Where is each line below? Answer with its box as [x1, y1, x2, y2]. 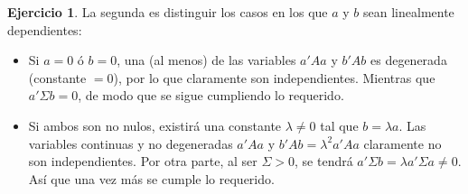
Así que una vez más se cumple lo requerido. [28, 169, 275, 188]
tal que [320, 115, 359, 134]
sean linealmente [363, 3, 454, 21]
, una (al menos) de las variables [117, 51, 296, 69]
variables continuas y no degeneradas [28, 134, 233, 152]
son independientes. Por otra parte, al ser [28, 152, 257, 171]
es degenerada [370, 51, 447, 69]
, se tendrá [295, 152, 353, 171]
